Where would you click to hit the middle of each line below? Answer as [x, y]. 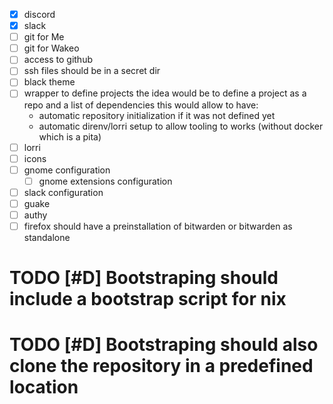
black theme [49, 82]
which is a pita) [70, 136]
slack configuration [63, 192]
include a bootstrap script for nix [148, 299]
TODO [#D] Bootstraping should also [164, 345]
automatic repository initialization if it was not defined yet [157, 115]
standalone [47, 237]
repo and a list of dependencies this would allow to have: [141, 105]
